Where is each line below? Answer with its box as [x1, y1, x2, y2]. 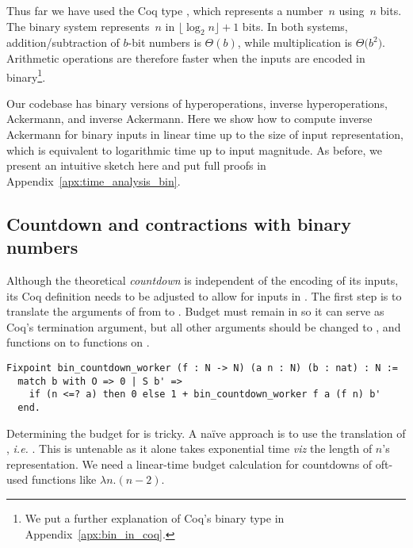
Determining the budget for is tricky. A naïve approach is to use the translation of [6, 424, 406, 441]
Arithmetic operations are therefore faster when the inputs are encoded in [6, 49, 365, 66]
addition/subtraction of [6, 34, 120, 51]
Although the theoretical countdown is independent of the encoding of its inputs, [6, 271, 399, 288]
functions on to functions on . [6, 334, 150, 351]
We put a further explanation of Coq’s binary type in [25, 509, 285, 526]
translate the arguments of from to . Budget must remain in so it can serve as [6, 303, 384, 320]
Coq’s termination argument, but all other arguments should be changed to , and [6, 318, 401, 335]
